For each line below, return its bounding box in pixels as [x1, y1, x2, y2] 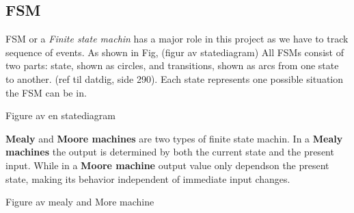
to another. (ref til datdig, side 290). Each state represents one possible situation [5, 71, 344, 86]
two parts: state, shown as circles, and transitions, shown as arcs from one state [5, 58, 339, 73]
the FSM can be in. [5, 85, 87, 99]
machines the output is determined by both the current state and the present [5, 145, 334, 159]
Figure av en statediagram [5, 108, 115, 123]
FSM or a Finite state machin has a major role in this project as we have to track [5, 32, 349, 46]
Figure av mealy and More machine [5, 195, 154, 209]
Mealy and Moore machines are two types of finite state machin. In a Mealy [5, 131, 343, 145]
